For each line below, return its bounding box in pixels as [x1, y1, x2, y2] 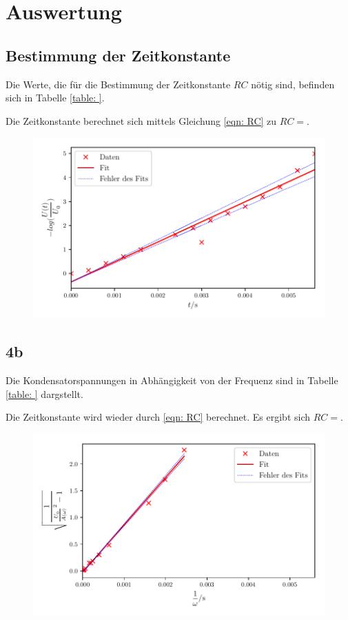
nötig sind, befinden [251, 77, 335, 91]
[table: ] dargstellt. [6, 386, 83, 401]
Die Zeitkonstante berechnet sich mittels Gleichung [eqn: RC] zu [6, 113, 277, 128]
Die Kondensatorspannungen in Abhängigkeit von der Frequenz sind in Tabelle [6, 372, 338, 387]
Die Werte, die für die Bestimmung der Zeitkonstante [6, 77, 231, 91]
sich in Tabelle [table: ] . [6, 90, 105, 105]
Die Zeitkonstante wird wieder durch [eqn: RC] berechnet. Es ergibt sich [6, 410, 311, 424]
